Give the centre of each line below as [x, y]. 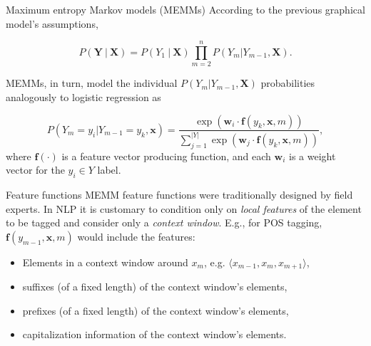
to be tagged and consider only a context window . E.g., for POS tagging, [164, 222]
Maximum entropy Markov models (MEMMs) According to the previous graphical [185, 9]
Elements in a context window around [105, 262]
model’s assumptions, [52, 23]
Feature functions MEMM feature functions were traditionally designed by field [179, 194]
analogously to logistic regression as [83, 96]
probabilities [288, 83]
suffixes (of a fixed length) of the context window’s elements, [155, 287]
